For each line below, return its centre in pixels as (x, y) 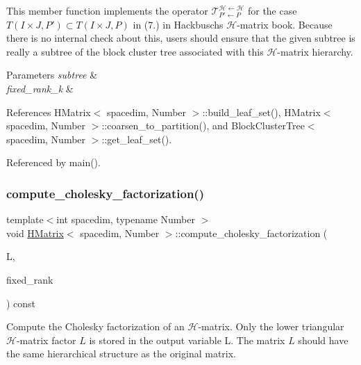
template (25, 219)
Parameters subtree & (52, 75)
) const (21, 303)
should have (323, 340)
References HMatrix (49, 112)
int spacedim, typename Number (126, 219)
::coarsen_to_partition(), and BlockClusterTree (203, 125)
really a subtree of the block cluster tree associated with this (135, 51)
